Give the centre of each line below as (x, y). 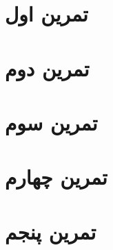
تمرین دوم (47, 68)
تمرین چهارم (56, 177)
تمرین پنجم (51, 231)
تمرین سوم (51, 122)
